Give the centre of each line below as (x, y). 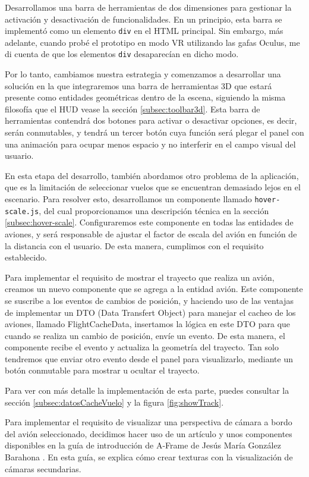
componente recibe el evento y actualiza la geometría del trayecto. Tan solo (142, 347)
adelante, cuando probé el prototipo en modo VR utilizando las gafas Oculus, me (152, 42)
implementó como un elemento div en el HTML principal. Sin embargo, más (144, 31)
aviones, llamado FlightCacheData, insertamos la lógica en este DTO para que (148, 324)
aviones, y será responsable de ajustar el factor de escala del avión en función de (151, 233)
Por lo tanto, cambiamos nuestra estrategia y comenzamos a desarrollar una (143, 74)
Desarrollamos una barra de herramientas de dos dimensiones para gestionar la (148, 7)
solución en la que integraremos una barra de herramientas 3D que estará (138, 85)
